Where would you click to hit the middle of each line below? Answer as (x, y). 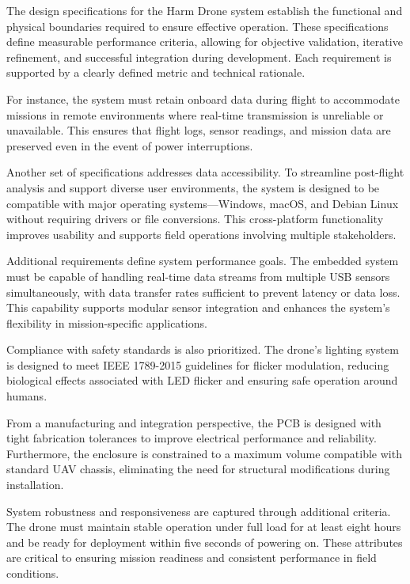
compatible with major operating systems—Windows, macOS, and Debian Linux (203, 203)
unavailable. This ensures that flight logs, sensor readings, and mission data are (199, 130)
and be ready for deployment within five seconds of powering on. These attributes (205, 542)
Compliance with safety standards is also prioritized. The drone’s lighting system (203, 349)
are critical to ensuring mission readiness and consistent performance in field (192, 557)
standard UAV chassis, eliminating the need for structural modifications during (198, 469)
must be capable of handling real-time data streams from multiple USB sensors (198, 276)
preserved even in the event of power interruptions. (130, 145)
